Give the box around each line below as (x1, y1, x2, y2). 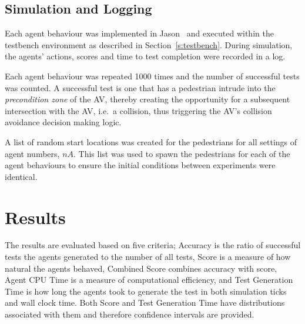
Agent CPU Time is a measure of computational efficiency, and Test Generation (5, 273, 293, 286)
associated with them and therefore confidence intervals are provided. (5, 308, 254, 320)
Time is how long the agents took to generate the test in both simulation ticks (5, 285, 287, 297)
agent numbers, (5, 147, 60, 159)
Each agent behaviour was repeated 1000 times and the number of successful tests (5, 69, 300, 82)
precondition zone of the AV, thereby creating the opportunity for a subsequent (5, 93, 290, 105)
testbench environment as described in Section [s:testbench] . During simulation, (5, 38, 293, 51)
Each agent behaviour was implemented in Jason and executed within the (5, 27, 274, 39)
